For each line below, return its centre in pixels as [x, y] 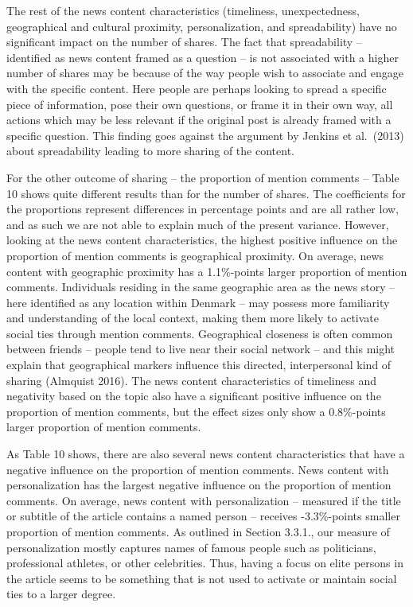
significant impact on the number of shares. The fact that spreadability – [184, 42]
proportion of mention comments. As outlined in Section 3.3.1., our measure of [198, 531]
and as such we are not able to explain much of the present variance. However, [198, 224]
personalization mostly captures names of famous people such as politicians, [191, 547]
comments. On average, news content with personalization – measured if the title [204, 500]
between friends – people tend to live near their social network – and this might [201, 349]
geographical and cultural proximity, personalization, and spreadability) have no [202, 26]
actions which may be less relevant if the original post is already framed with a [199, 120]
